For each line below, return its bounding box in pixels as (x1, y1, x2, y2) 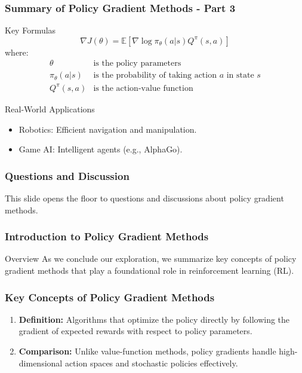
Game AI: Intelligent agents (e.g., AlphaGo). (19, 143, 183, 155)
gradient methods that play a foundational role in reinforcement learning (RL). (5, 264, 294, 276)
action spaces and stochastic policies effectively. (64, 356, 238, 369)
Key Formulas (5, 24, 56, 36)
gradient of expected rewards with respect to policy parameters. (19, 325, 252, 337)
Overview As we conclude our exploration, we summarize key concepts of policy (5, 252, 297, 265)
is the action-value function (93, 84, 193, 93)
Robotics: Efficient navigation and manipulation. (19, 123, 197, 135)
